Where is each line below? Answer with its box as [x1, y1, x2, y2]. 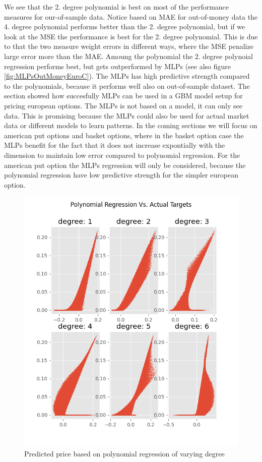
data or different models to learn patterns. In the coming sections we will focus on [4, 120, 257, 131]
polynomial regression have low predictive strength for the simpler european [4, 169, 238, 180]
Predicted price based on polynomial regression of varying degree [24, 448, 225, 458]
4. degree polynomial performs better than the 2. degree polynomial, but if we [4, 21, 245, 32]
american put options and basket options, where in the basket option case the [4, 130, 244, 140]
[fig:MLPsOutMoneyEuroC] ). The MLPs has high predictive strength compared [4, 71, 250, 81]
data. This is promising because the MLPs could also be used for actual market [4, 110, 249, 121]
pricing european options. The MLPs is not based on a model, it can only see [4, 100, 242, 110]
